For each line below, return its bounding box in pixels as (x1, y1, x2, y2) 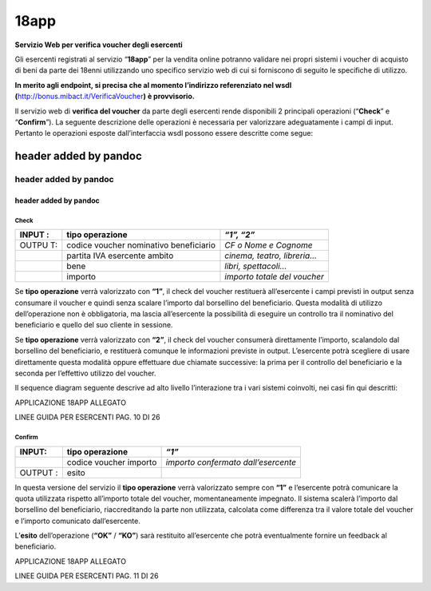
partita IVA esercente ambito (66, 250, 174, 261)
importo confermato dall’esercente (165, 456, 297, 467)
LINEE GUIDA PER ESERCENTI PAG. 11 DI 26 (14, 571, 159, 581)
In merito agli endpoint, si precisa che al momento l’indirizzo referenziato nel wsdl (14, 80, 292, 89)
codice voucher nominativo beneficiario (66, 240, 215, 251)
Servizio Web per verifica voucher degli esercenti (14, 40, 183, 50)
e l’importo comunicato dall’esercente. (14, 516, 141, 526)
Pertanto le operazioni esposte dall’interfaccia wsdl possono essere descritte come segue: (14, 129, 314, 138)
